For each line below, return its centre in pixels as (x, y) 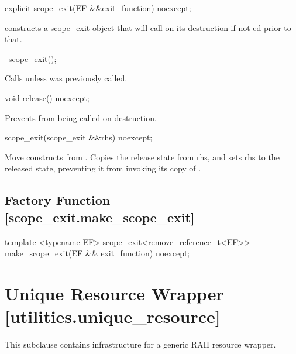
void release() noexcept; (47, 97)
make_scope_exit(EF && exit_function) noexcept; (97, 253)
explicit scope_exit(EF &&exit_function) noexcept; (98, 8)
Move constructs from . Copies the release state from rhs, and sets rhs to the (142, 157)
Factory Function (58, 200)
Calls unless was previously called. (66, 78)
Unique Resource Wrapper (114, 293)
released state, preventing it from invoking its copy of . (103, 168)
